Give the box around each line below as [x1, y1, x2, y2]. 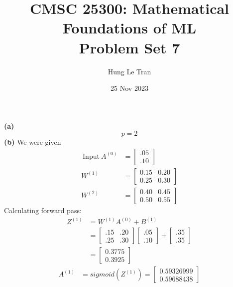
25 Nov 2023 [111, 83, 148, 93]
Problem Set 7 [79, 37, 180, 57]
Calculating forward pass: [4, 205, 82, 215]
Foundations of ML [62, 17, 197, 38]
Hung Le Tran [108, 66, 151, 76]
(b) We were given [4, 137, 61, 147]
